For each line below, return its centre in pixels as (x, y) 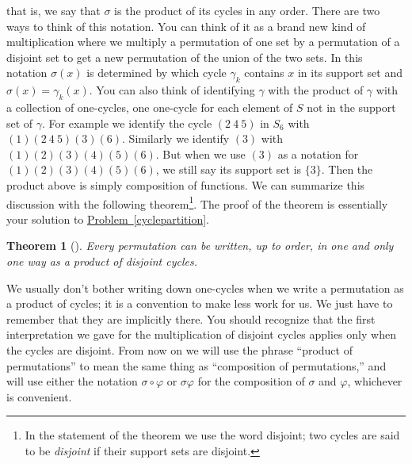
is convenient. (39, 396)
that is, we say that (53, 10)
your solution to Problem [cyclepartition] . (108, 219)
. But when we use (200, 153)
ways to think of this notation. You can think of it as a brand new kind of (186, 26)
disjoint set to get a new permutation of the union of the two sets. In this (185, 57)
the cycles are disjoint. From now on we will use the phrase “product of (179, 349)
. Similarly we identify (176, 138)
